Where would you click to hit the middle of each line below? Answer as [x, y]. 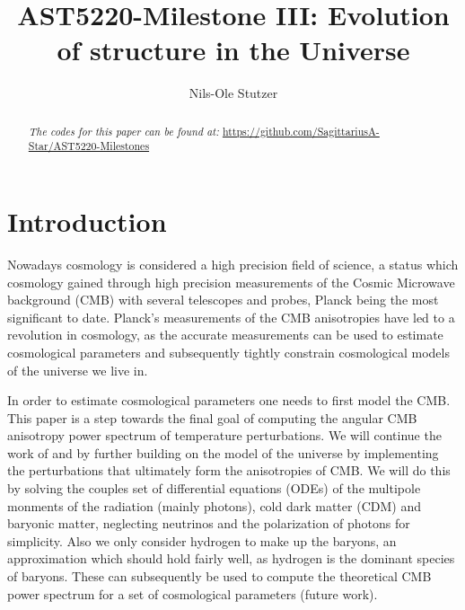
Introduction [87, 221]
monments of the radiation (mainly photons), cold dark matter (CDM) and [214, 505]
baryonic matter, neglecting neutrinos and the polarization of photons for [209, 523]
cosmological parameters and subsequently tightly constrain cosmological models [228, 352]
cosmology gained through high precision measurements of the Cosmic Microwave [231, 282]
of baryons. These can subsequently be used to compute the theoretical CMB [219, 576]
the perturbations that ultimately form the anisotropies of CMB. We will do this [229, 470]
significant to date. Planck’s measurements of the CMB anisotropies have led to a [231, 317]
